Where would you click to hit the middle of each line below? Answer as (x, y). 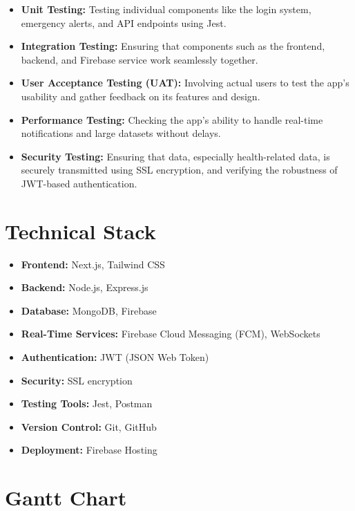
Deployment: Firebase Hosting (89, 450)
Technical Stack (80, 231)
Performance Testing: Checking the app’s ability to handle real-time (172, 119)
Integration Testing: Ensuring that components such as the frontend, (173, 46)
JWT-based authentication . (79, 183)
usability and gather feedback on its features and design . (141, 96)
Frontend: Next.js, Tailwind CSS (93, 264)
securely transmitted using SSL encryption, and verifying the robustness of (179, 170)
